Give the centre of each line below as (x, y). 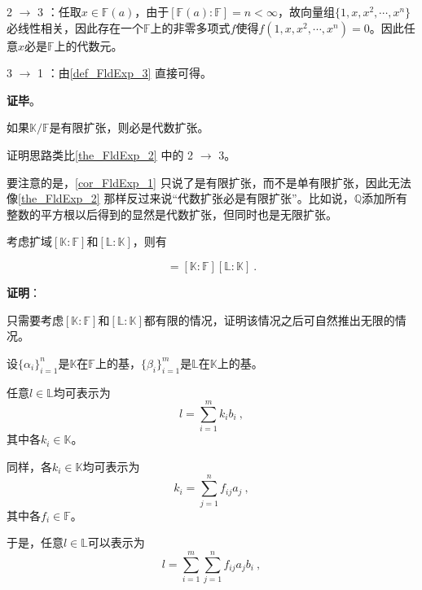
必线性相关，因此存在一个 (75, 27)
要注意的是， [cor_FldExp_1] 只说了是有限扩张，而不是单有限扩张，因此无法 (209, 182)
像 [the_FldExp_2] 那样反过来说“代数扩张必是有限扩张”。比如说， (180, 198)
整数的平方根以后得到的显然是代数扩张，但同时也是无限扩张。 (172, 214)
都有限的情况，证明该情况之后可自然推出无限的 (269, 319)
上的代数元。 (88, 45)
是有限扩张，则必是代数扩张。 (129, 127)
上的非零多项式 (190, 27)
